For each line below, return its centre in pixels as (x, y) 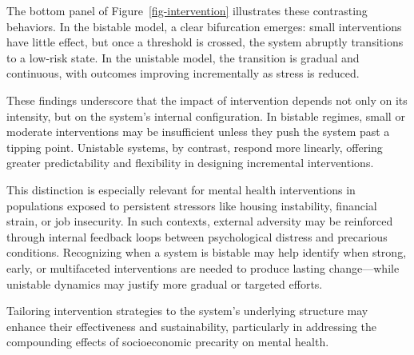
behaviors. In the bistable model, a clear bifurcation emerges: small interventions (204, 26)
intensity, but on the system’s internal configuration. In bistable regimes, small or (206, 116)
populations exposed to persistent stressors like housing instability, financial (192, 205)
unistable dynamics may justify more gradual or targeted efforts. (165, 283)
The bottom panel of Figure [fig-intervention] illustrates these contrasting (187, 10)
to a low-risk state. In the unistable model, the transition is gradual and (183, 57)
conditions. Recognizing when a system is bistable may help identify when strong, (207, 252)
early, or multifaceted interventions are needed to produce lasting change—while (203, 267)
